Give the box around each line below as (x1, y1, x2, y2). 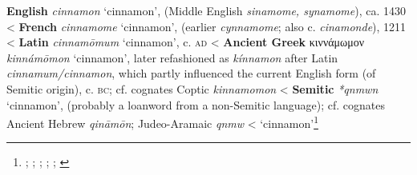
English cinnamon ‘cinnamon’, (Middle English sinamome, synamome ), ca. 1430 (6, 2, 406, 18)
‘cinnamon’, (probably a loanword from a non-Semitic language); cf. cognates (6, 96, 385, 113)
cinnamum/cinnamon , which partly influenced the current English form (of (6, 65, 376, 82)
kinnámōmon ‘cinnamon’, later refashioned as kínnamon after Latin (6, 49, 338, 66)
